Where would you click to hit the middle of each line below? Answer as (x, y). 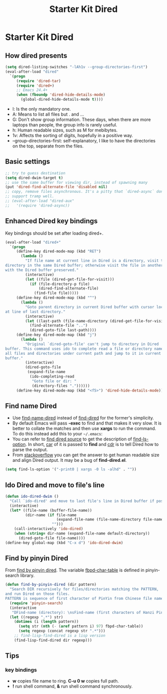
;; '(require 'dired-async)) (38, 205)
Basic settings (28, 162)
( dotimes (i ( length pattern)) (46, 622)
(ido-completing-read (52, 377)
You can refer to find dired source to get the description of (72, 439)
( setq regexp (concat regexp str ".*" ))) (62, 631)
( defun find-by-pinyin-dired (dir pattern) (51, 585)
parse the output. (30, 450)
